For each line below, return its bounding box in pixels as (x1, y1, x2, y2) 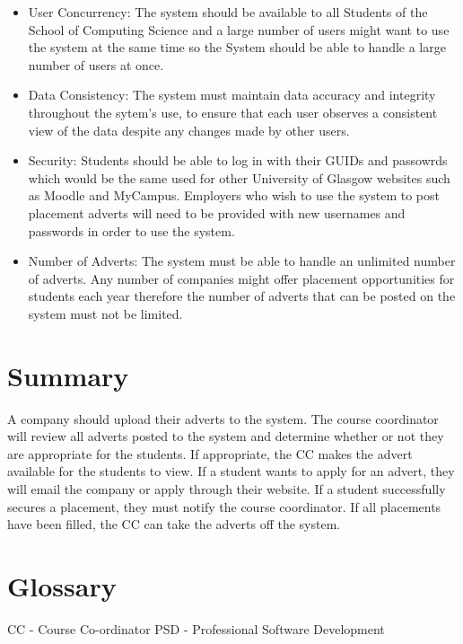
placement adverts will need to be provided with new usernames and (28, 203, 406, 222)
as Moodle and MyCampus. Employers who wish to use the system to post (28, 186, 440, 205)
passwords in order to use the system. (28, 221, 235, 240)
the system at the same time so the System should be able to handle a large (28, 38, 446, 57)
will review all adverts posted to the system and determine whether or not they (7, 427, 444, 446)
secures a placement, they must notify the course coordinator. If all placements (7, 497, 441, 516)
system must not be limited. (28, 304, 183, 322)
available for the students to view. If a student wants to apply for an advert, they (7, 462, 455, 481)
